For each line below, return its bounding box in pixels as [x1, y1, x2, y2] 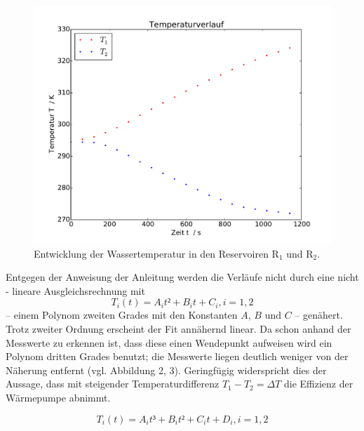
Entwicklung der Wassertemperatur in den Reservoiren [34, 246, 269, 260]
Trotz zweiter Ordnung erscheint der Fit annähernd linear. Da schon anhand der [6, 321, 351, 336]
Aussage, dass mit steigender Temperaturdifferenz [6, 376, 220, 391]
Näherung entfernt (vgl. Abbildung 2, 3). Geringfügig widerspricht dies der [6, 362, 327, 377]
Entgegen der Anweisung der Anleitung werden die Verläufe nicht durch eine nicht [6, 270, 359, 284]
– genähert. [295, 307, 343, 322]
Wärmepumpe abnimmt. [6, 390, 111, 405]
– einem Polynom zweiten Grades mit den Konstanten [6, 307, 238, 322]
